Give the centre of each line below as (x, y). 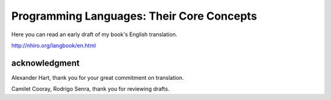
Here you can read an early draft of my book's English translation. (94, 34)
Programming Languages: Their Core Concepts (134, 16)
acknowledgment (45, 63)
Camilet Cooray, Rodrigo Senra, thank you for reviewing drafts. (90, 89)
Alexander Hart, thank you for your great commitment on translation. (97, 77)
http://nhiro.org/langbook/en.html (54, 45)
